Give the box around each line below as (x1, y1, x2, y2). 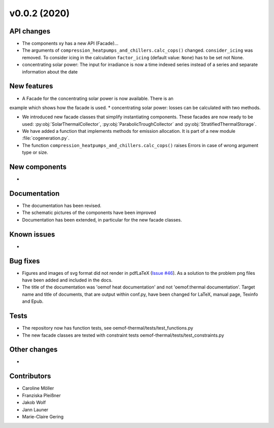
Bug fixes (9, 257, 40, 265)
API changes (9, 27, 51, 35)
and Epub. (22, 298, 44, 304)
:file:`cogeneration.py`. (22, 135, 70, 141)
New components (9, 163, 67, 171)
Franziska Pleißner (22, 392, 61, 398)
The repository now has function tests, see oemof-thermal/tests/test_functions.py (22, 325, 193, 331)
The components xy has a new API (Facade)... (22, 41, 119, 47)
